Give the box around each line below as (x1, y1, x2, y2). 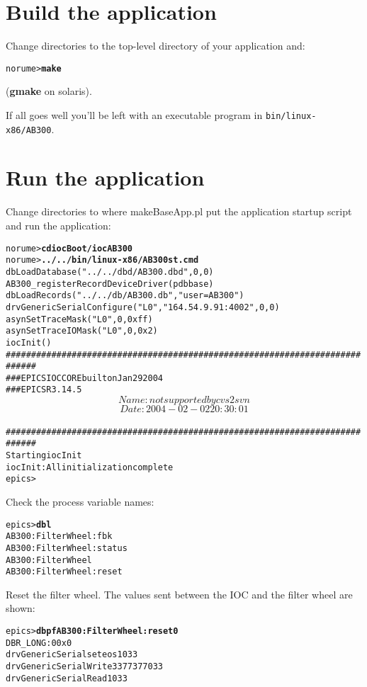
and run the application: (6, 218, 111, 232)
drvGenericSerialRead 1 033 (6, 673, 128, 683)
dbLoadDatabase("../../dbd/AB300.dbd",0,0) (6, 266, 214, 277)
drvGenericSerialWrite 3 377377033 (6, 662, 163, 672)
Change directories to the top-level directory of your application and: (6, 38, 305, 53)
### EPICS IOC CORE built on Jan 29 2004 (6, 373, 163, 383)
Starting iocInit (6, 450, 82, 461)
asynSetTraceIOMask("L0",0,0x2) (6, 326, 158, 336)
